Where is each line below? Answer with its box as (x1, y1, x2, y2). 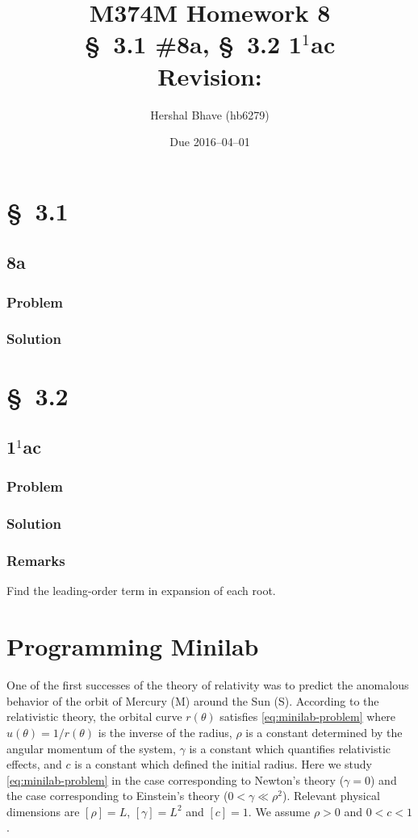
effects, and (6, 756, 62, 773)
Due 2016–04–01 (169, 133, 250, 150)
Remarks (6, 551, 65, 571)
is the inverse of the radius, (98, 723, 232, 740)
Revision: (157, 59, 262, 92)
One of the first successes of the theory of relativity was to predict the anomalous (6, 677, 409, 693)
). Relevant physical (282, 787, 380, 804)
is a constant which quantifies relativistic (189, 740, 391, 756)
